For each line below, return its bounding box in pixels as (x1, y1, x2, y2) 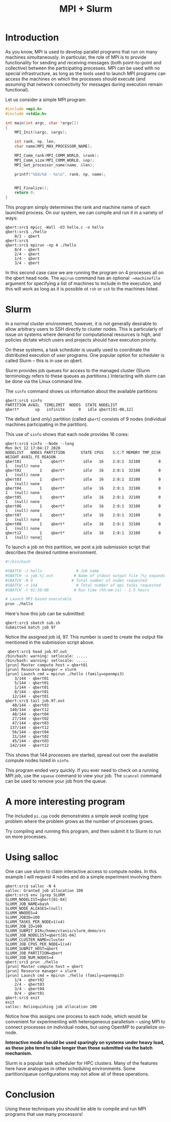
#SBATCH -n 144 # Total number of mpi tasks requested (5, 582, 161, 588)
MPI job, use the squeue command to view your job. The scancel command (5, 773, 162, 779)
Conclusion (5, 1089, 55, 1101)
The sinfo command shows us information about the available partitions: (5, 388, 158, 395)
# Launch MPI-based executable (5, 597, 72, 602)
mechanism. (5, 1050, 32, 1056)
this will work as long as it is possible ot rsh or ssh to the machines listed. (5, 286, 159, 292)
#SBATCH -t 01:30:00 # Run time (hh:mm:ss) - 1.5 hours (5, 588, 150, 593)
